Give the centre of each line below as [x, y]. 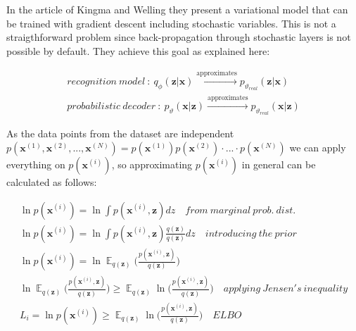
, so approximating [152, 164]
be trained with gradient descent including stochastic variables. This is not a [171, 23]
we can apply [318, 148]
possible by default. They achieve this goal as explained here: [138, 50]
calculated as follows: [52, 182]
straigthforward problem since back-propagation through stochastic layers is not [179, 37]
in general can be [279, 164]
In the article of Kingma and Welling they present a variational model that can [177, 9]
